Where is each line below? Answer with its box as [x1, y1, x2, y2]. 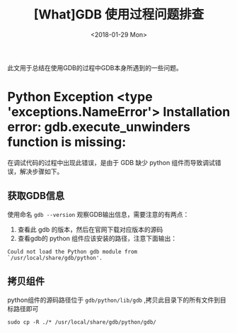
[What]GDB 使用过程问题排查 [33, 6, 204, 23]
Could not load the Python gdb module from [7, 248, 138, 255]
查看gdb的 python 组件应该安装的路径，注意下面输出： [17, 234, 178, 242]
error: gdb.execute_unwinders [7, 119, 191, 135]
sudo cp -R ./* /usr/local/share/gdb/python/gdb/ [7, 318, 157, 326]
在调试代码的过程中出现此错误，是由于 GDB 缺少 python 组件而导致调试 [7, 158, 216, 166]
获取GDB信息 [7, 190, 65, 202]
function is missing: [7, 134, 127, 150]
